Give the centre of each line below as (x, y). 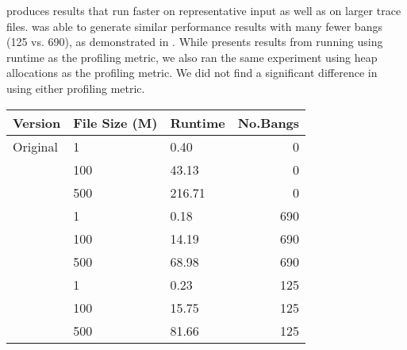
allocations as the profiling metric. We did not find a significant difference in (192, 73)
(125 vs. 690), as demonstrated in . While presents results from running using (195, 42)
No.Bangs (269, 122)
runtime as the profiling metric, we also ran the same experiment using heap (192, 57)
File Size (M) (115, 122)
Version (37, 122)
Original (35, 146)
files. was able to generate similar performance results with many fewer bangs (194, 26)
